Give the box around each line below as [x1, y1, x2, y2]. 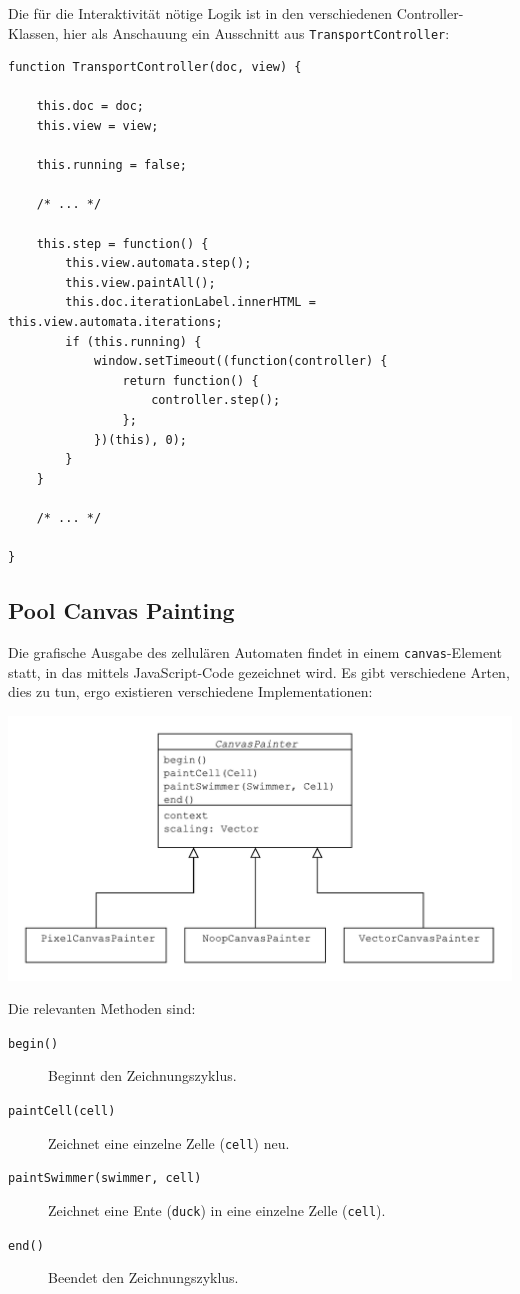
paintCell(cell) [8, 1103, 116, 1118]
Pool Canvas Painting [8, 595, 235, 626]
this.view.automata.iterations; [8, 314, 223, 329]
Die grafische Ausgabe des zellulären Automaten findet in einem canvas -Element [8, 641, 502, 662]
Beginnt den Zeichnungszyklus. [48, 1065, 237, 1086]
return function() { [122, 373, 259, 388]
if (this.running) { [65, 334, 202, 349]
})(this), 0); [93, 432, 187, 447]
